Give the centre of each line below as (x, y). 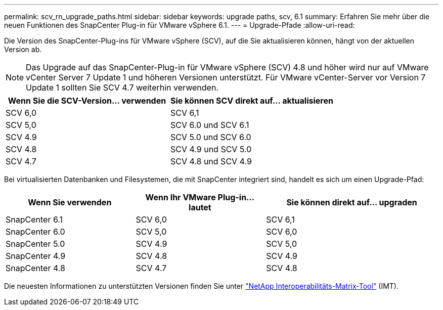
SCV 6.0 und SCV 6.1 (210, 125)
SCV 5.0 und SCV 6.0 (211, 137)
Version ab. (23, 49)
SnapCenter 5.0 (35, 244)
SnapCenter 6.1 (34, 219)
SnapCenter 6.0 (35, 232)
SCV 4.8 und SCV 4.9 (211, 161)
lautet (200, 207)
